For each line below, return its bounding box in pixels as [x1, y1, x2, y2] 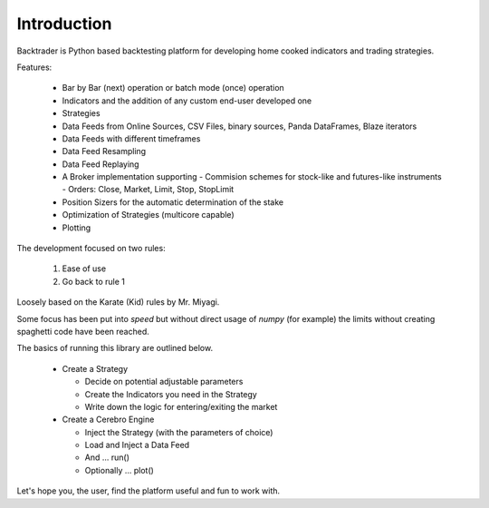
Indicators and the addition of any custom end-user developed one [62, 95, 312, 106]
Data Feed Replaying [62, 159, 139, 170]
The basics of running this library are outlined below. [16, 343, 213, 354]
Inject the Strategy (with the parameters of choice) [84, 426, 273, 437]
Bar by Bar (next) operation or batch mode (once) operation [62, 83, 284, 93]
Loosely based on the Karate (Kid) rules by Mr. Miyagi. [16, 297, 220, 308]
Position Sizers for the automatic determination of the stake [62, 196, 284, 208]
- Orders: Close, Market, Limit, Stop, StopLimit [62, 184, 235, 195]
